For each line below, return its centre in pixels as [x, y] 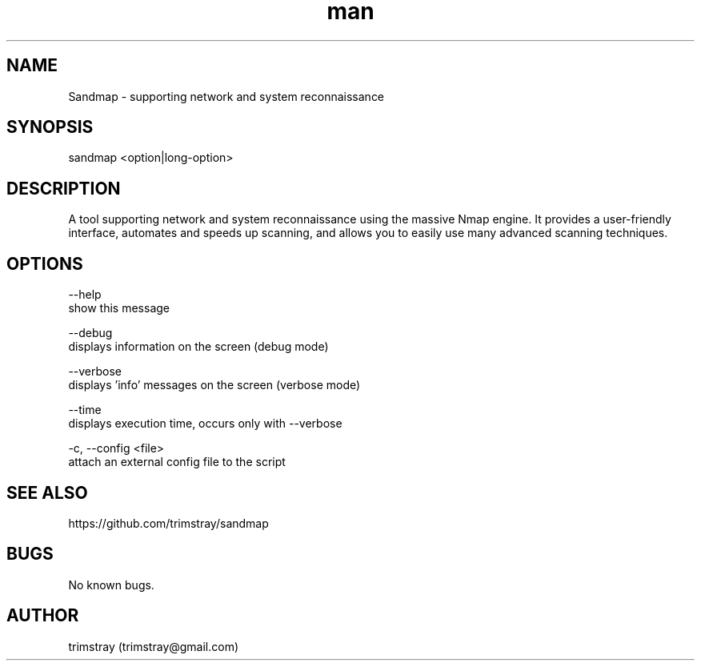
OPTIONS [45, 263]
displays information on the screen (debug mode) [198, 347]
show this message [119, 308]
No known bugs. [111, 585]
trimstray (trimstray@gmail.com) [154, 646]
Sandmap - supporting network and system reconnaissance [226, 96]
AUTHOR [43, 616]
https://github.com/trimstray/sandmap [168, 523]
